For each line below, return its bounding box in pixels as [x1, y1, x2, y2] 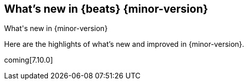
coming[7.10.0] [4, 55, 53, 65]
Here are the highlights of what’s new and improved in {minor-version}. [4, 40, 244, 49]
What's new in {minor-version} [4, 24, 108, 33]
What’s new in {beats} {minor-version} [4, 3, 208, 15]
